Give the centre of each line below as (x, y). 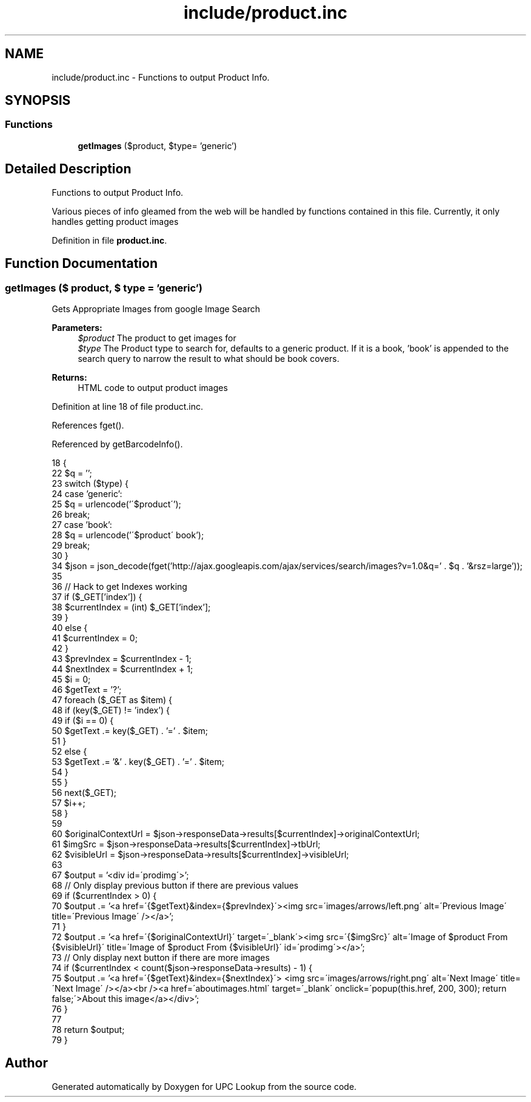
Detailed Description (68, 169)
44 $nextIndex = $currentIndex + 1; (122, 669)
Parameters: (77, 327)
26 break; (71, 514)
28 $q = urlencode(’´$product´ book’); (128, 535)
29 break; (71, 545)
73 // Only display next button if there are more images (161, 957)
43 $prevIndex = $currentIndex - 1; (122, 658)
